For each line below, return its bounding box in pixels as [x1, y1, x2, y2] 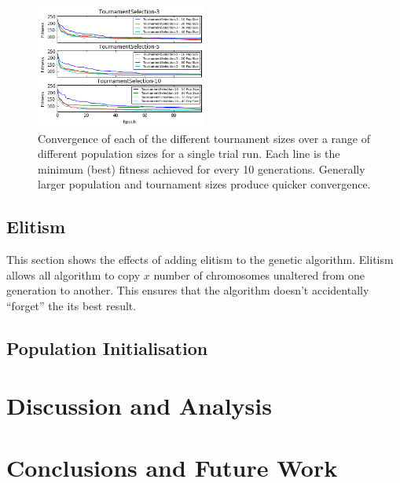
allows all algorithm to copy [6, 266, 141, 283]
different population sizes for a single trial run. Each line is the [38, 145, 340, 162]
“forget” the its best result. [6, 297, 137, 313]
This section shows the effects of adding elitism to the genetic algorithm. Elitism [6, 251, 394, 268]
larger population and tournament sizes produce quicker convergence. [38, 176, 371, 192]
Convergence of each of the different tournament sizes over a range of [38, 130, 371, 146]
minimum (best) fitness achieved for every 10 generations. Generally [38, 160, 365, 177]
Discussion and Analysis [6, 390, 272, 422]
